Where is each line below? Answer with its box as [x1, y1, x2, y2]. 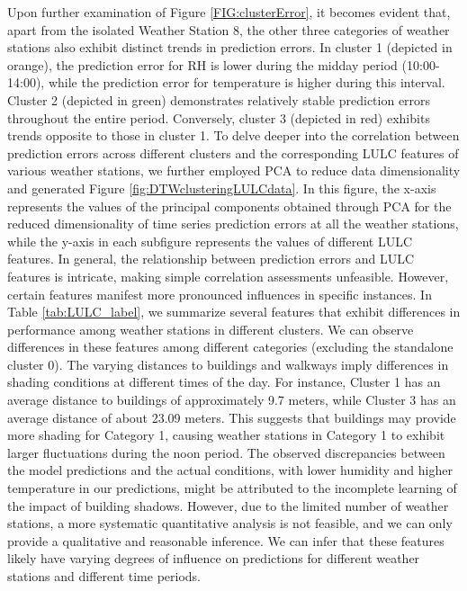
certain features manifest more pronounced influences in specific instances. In [7, 284, 432, 303]
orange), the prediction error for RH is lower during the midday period [7, 55, 398, 74]
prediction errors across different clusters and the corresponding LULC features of [7, 143, 459, 162]
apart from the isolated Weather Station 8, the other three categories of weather [7, 20, 450, 39]
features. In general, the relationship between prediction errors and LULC [7, 249, 415, 268]
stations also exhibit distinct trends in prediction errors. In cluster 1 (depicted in [7, 38, 453, 57]
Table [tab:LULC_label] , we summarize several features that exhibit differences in [7, 302, 461, 321]
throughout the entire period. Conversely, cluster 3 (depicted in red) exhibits [7, 108, 430, 127]
